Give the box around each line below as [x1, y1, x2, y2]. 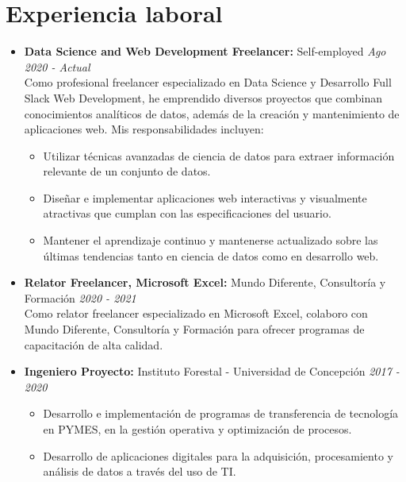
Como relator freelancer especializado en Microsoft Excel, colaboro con [24, 305, 368, 322]
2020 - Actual [24, 58, 90, 75]
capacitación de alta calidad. [24, 336, 163, 353]
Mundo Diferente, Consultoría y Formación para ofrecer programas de [24, 321, 365, 337]
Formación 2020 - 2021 [24, 289, 136, 306]
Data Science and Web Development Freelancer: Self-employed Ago [24, 43, 386, 60]
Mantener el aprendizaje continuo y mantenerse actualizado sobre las [43, 232, 378, 249]
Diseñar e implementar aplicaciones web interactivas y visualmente [43, 189, 367, 206]
